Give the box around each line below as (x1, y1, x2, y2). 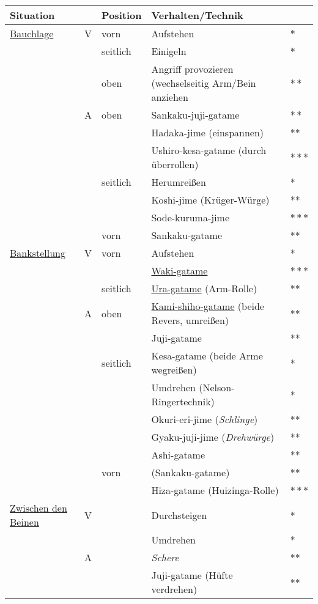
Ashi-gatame (151, 447, 205, 462)
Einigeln (151, 44, 187, 58)
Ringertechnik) (151, 394, 215, 408)
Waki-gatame (151, 263, 208, 278)
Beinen (10, 515, 39, 529)
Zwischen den (10, 501, 67, 515)
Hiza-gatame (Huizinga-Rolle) (151, 483, 279, 497)
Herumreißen (151, 175, 206, 189)
